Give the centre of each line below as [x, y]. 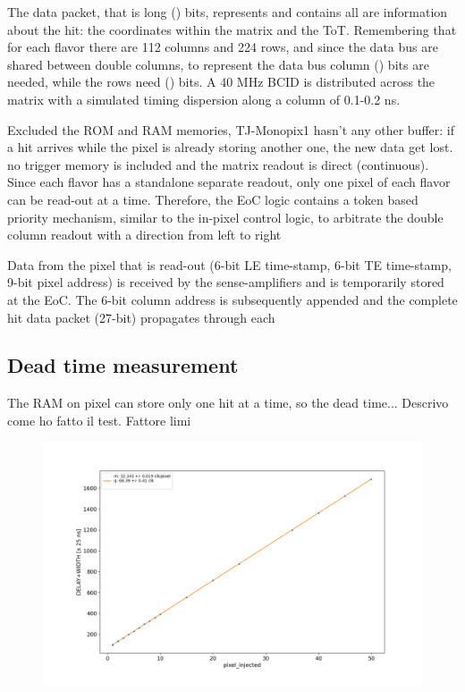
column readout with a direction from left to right [144, 235]
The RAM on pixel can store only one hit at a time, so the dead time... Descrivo [228, 403]
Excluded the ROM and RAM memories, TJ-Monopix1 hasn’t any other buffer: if [231, 129]
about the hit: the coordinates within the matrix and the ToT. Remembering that [232, 29]
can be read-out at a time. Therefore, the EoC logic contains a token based [213, 199]
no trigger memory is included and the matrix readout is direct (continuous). [218, 164]
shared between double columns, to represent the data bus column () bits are [218, 64]
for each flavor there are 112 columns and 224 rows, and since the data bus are [223, 47]
